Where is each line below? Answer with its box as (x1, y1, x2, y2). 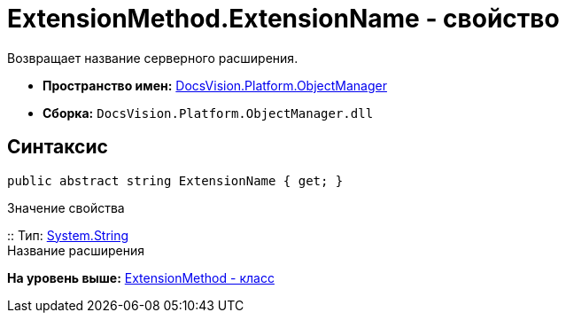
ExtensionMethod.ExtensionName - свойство (7, 4, 560, 34)
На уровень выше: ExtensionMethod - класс (7, 269, 275, 285)
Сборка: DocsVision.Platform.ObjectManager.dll (43, 105, 374, 121)
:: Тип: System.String (7, 227, 129, 243)
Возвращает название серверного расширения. (7, 50, 299, 66)
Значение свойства (7, 199, 125, 215)
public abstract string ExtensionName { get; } (7, 173, 344, 188)
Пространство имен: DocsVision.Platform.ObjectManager (43, 77, 387, 93)
